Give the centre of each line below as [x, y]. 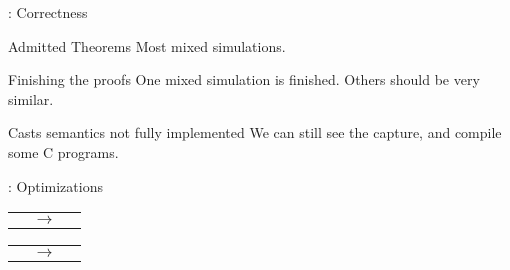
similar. [31, 98]
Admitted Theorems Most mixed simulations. [147, 45]
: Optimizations [55, 185]
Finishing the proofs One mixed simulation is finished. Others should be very [244, 79]
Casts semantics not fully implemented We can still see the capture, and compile [255, 132]
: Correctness [48, 12]
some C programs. [63, 151]
